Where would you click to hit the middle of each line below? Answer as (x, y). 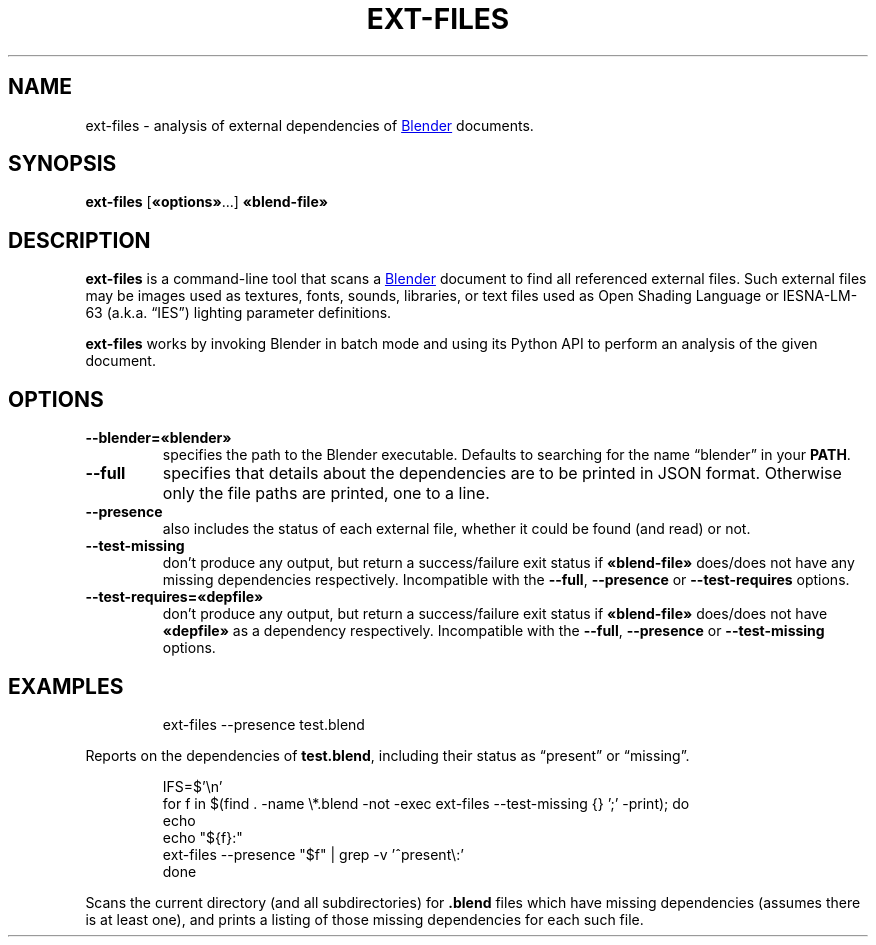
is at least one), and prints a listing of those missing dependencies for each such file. (364, 919)
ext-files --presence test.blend (263, 724)
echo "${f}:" (202, 837)
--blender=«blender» (158, 438)
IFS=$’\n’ (192, 786)
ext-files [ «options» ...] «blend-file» (206, 202)
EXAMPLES (66, 686)
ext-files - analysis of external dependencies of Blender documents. (309, 125)
